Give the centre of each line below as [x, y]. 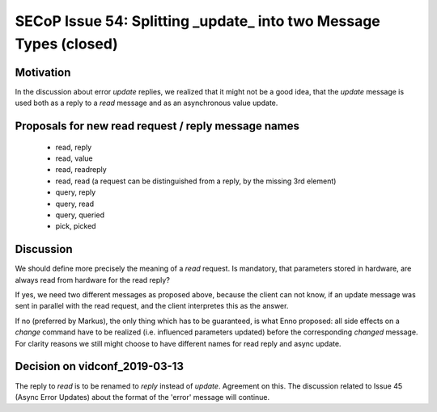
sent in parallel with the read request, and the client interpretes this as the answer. [152, 306]
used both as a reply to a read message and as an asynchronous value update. [146, 103]
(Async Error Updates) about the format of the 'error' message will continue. [142, 397]
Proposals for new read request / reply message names [157, 126]
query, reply [76, 192]
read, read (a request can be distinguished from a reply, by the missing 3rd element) [196, 181]
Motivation [43, 72]
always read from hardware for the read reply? [92, 280]
